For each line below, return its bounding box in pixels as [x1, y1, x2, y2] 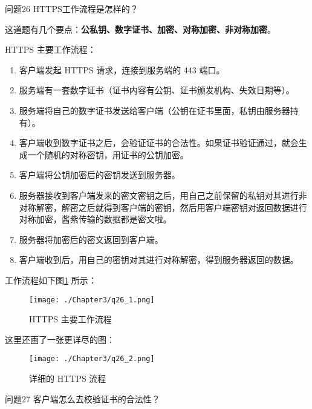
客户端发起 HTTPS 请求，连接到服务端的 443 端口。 [19, 63, 225, 76]
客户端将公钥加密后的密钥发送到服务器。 [19, 168, 180, 181]
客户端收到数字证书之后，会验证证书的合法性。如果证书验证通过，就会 [19, 136, 299, 149]
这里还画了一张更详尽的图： [5, 333, 115, 345]
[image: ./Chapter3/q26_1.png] [29, 295, 155, 304]
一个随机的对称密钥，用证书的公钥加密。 [27, 148, 189, 161]
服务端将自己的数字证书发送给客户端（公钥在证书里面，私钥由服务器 [19, 104, 290, 116]
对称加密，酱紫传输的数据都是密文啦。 [19, 213, 172, 225]
